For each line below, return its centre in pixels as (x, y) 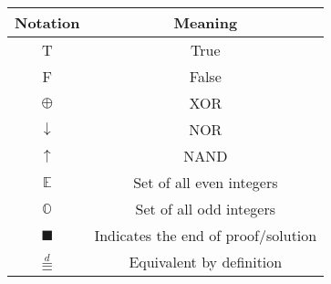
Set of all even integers (206, 182)
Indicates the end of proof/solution (206, 235)
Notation (47, 22)
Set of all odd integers (206, 209)
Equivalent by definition (206, 262)
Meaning (206, 22)
